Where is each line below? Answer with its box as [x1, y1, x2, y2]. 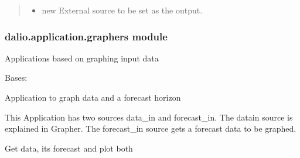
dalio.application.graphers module [5, 29, 168, 43]
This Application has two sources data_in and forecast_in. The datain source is [5, 111, 293, 123]
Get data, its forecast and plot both [5, 142, 133, 154]
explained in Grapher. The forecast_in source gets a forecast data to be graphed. [5, 122, 296, 135]
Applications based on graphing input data [5, 51, 159, 64]
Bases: [5, 71, 28, 84]
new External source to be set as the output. [42, 4, 203, 16]
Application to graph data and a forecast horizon [5, 91, 181, 103]
